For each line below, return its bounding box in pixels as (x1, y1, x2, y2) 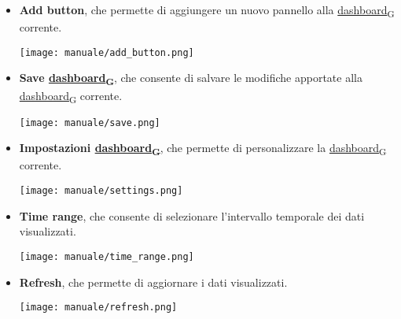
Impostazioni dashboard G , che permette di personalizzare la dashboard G (19, 139, 387, 158)
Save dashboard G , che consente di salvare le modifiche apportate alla (19, 69, 362, 88)
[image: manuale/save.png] (19, 117, 160, 128)
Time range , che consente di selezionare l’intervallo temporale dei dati (19, 207, 365, 224)
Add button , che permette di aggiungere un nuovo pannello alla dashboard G (19, 2, 395, 20)
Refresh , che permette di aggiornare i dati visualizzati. (19, 273, 288, 290)
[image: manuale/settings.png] (19, 185, 183, 196)
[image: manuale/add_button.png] (19, 46, 194, 58)
